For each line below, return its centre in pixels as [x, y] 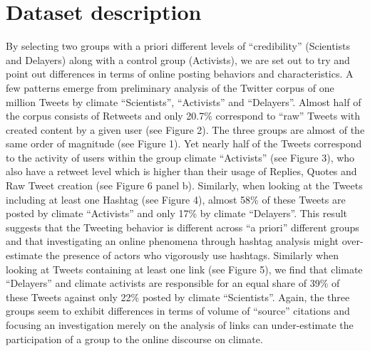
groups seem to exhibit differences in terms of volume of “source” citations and [178, 311]
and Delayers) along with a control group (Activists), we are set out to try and [178, 59]
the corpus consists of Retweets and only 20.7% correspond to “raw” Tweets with [183, 116]
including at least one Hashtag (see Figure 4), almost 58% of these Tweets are [176, 199]
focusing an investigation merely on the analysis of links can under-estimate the [180, 325]
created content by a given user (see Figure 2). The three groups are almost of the [185, 129]
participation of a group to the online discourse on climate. [134, 339]
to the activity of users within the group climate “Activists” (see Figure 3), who [180, 157]
